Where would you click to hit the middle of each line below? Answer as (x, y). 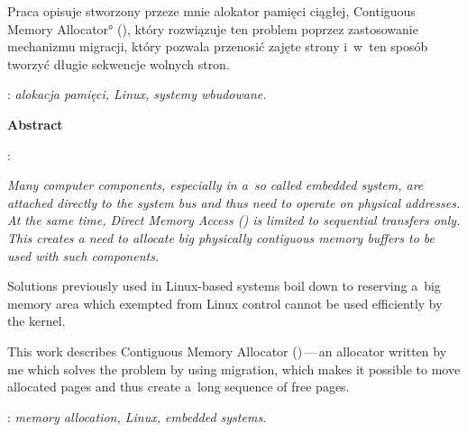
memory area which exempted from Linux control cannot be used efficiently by (225, 303)
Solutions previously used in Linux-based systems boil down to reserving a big (224, 286)
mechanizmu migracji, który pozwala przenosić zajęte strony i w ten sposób (218, 46)
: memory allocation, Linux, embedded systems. (137, 416)
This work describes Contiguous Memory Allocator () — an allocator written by (227, 351)
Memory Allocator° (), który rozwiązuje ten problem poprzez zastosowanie (213, 28)
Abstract (35, 124)
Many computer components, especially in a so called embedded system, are (215, 185)
